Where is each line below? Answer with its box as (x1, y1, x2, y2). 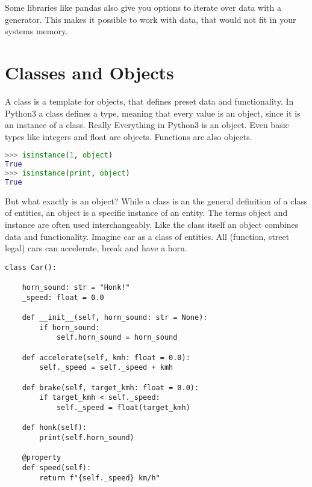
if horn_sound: (39, 323, 100, 332)
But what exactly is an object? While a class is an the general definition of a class (5, 194, 308, 207)
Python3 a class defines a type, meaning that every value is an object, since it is (5, 106, 301, 119)
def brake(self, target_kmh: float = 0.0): (22, 383, 199, 392)
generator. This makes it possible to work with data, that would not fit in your (5, 13, 296, 25)
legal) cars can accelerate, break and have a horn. (5, 242, 187, 254)
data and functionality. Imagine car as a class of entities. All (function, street (5, 230, 290, 242)
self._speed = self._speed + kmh (39, 363, 173, 372)
